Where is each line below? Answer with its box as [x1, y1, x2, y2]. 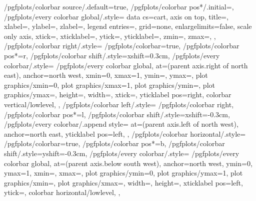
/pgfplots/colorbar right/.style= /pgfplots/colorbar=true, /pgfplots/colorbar [4, 40, 239, 51]
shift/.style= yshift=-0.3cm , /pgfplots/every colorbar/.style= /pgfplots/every [4, 148, 239, 158]
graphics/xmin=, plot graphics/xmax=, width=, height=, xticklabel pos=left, [4, 177, 243, 188]
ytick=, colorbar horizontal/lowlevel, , [4, 187, 120, 198]
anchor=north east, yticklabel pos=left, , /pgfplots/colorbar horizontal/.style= [4, 128, 246, 139]
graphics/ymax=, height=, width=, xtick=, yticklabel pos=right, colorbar [4, 89, 231, 100]
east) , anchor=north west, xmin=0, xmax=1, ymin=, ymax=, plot [4, 70, 208, 80]
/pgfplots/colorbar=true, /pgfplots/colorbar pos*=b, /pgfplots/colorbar [4, 138, 225, 149]
